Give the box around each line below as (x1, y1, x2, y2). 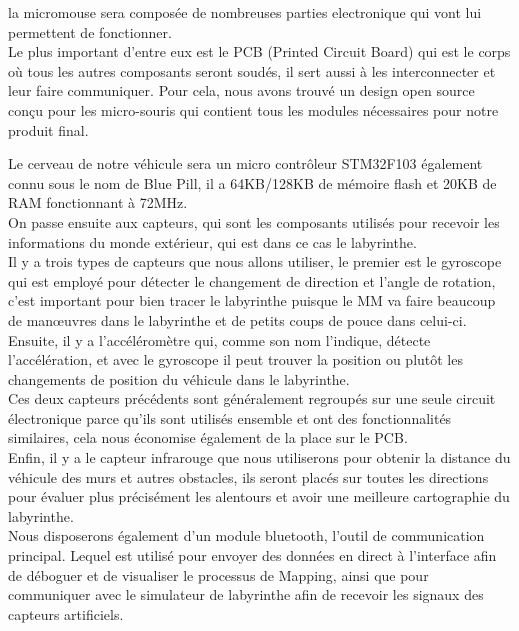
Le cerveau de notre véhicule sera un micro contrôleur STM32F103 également (8, 153, 483, 174)
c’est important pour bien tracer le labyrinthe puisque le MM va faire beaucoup (8, 290, 496, 311)
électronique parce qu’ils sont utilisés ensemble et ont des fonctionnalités (8, 407, 452, 428)
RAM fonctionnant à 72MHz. (8, 192, 188, 213)
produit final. (8, 119, 89, 140)
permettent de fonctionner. (8, 21, 172, 42)
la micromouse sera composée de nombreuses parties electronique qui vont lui (8, 2, 482, 22)
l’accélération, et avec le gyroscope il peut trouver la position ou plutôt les (8, 349, 463, 370)
